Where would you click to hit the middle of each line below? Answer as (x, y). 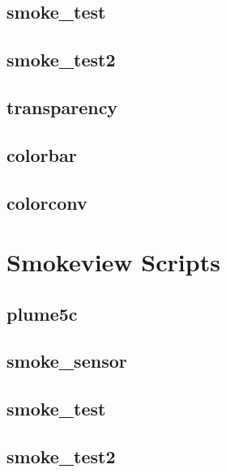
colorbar (42, 154)
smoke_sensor (67, 361)
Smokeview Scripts (113, 262)
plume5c (42, 313)
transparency (62, 107)
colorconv (47, 202)
